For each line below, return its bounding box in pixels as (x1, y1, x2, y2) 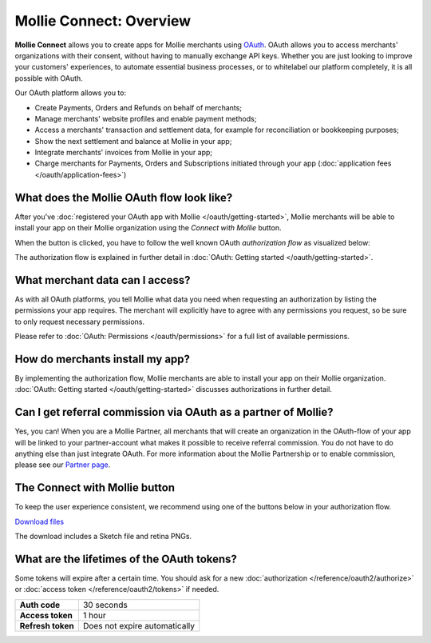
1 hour (82, 609, 107, 621)
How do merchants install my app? (14, 352, 191, 365)
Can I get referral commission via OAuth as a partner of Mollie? (14, 405, 334, 419)
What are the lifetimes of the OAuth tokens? (14, 552, 237, 565)
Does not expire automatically (82, 620, 196, 631)
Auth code (19, 599, 61, 610)
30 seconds (82, 599, 128, 610)
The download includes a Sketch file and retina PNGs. (14, 532, 192, 541)
